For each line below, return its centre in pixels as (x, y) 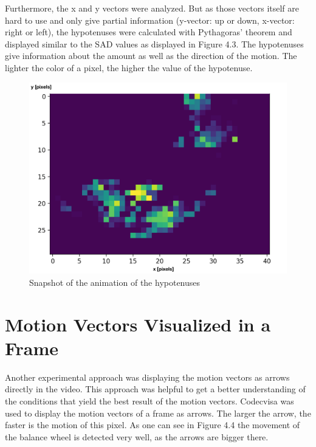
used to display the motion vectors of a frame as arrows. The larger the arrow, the (158, 413)
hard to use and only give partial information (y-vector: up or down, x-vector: (150, 20)
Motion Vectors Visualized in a (138, 324)
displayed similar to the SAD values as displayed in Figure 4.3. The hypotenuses (154, 43)
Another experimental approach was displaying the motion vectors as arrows (147, 377)
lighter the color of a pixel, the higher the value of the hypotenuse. (129, 67)
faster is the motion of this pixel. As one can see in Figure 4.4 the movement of (153, 425)
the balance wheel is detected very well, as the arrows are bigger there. (137, 436)
